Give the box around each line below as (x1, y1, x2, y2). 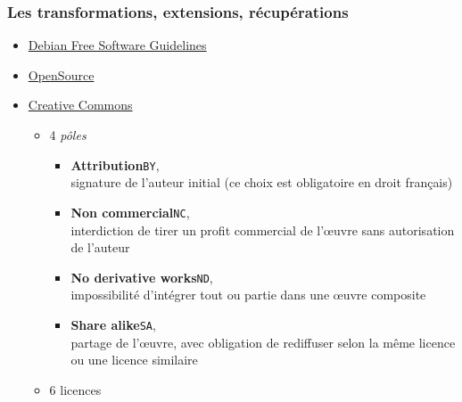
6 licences (49, 380, 102, 398)
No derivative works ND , (70, 267, 213, 286)
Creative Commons (28, 95, 133, 114)
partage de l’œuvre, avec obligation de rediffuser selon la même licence (70, 332, 456, 351)
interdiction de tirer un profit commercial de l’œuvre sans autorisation (70, 220, 455, 239)
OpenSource (28, 65, 95, 84)
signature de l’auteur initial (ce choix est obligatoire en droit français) (70, 173, 453, 192)
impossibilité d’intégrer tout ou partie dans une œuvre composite (70, 285, 426, 304)
